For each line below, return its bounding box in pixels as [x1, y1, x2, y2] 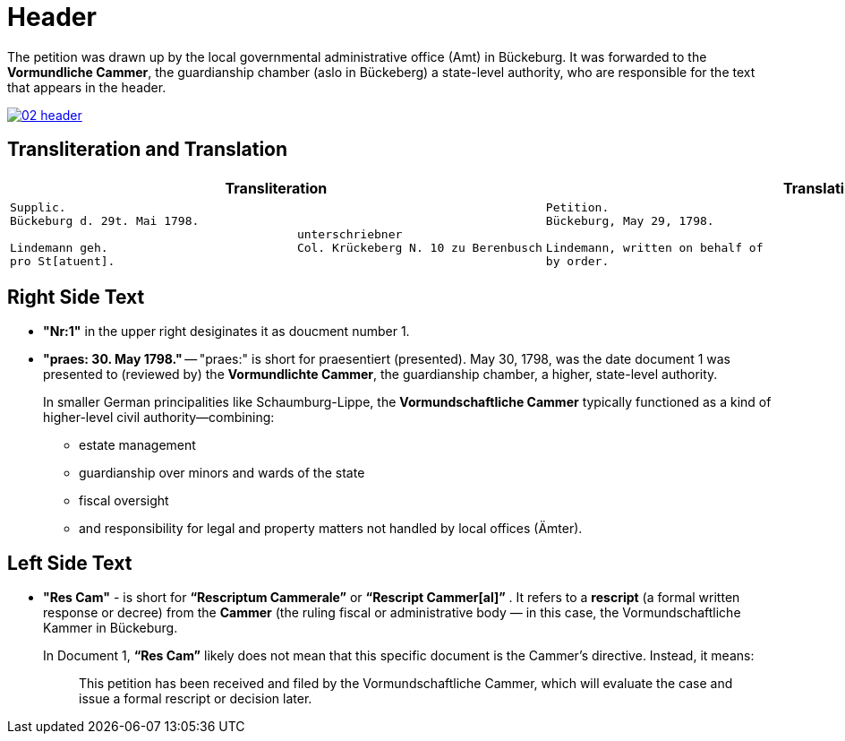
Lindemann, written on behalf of [545, 240, 764, 254]
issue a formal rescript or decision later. [79, 691, 312, 707]
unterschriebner [296, 227, 403, 241]
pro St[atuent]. [10, 254, 115, 268]
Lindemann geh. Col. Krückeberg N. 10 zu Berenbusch [10, 240, 542, 254]
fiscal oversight [79, 493, 169, 509]
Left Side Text [7, 551, 132, 574]
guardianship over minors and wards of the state [79, 465, 365, 481]
